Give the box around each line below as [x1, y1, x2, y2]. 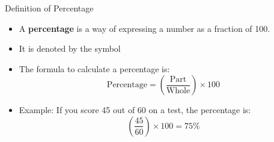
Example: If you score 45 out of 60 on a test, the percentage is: [19, 103, 251, 116]
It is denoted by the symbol [19, 42, 121, 55]
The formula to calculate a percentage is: [19, 62, 170, 75]
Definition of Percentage [5, 2, 94, 14]
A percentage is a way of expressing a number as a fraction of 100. [19, 22, 270, 34]
